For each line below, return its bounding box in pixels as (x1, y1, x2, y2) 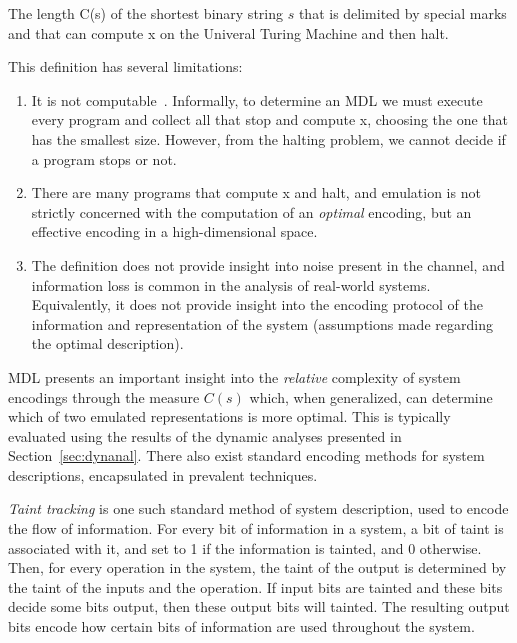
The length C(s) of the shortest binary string (8, 3, 283, 23)
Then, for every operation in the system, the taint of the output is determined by (8, 557, 507, 578)
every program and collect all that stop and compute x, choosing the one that (31, 109, 509, 130)
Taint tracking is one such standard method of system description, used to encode (8, 498, 509, 519)
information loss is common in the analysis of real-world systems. (31, 274, 431, 295)
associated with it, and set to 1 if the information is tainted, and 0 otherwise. (8, 537, 482, 558)
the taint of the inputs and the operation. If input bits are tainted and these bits (8, 576, 503, 597)
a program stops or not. (31, 148, 177, 169)
